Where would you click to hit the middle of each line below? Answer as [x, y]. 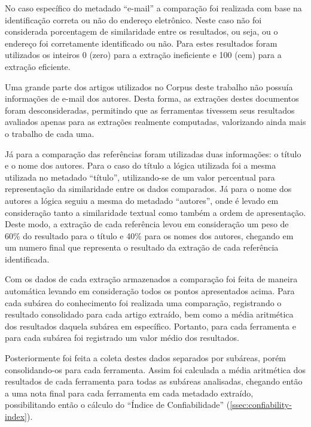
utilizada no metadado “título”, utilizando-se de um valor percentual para [140, 177]
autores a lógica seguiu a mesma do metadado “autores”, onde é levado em [142, 200]
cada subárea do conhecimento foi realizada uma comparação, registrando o [143, 302]
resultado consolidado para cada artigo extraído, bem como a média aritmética [149, 314]
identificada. [27, 259]
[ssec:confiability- [261, 405]
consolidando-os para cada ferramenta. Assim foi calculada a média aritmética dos [155, 369]
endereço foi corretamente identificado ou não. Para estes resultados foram [141, 43]
